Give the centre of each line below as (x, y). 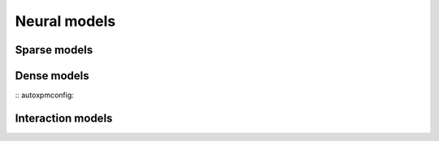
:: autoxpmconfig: (45, 95)
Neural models (65, 21)
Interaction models (64, 118)
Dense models (52, 76)
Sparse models (54, 50)
